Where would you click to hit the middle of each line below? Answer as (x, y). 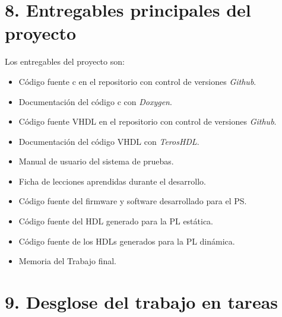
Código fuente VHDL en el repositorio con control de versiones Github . (148, 121)
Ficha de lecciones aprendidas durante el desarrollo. (112, 181)
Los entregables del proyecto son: (65, 61)
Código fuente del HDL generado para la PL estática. (116, 221)
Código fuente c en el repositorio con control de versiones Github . (137, 81)
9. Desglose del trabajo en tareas (142, 302)
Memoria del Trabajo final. (68, 261)
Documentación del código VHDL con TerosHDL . (109, 141)
